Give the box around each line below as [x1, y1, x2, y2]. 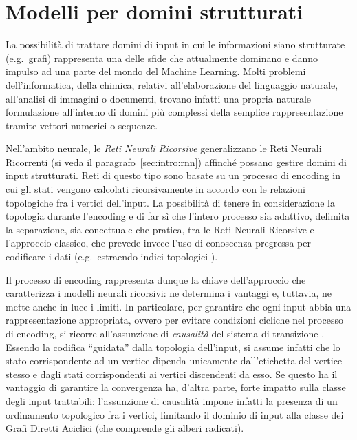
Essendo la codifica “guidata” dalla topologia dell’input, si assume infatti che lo [6, 339, 340, 354]
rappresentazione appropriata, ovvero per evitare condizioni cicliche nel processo [6, 313, 343, 327]
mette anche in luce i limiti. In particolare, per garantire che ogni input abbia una [6, 299, 351, 313]
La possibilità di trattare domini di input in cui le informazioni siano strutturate [6, 37, 345, 52]
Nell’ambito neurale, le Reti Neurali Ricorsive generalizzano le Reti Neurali [6, 141, 322, 156]
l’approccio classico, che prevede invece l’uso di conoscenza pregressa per [6, 235, 311, 250]
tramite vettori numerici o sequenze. [6, 118, 158, 132]
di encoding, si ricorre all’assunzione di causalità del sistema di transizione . [6, 326, 325, 340]
